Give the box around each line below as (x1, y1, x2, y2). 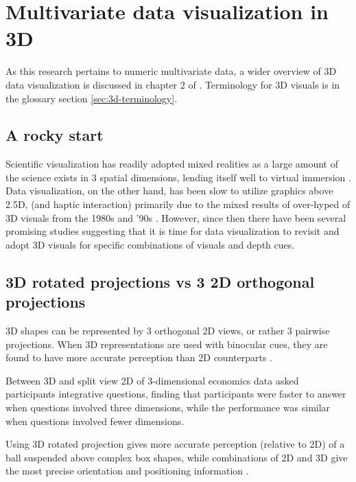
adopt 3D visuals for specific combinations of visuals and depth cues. (5, 237, 295, 251)
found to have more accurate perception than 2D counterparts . (5, 350, 272, 365)
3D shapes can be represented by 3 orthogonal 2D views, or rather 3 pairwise (5, 323, 330, 338)
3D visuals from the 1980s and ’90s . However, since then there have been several (5, 210, 346, 225)
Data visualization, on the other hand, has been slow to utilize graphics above (5, 183, 333, 198)
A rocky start (5, 124, 104, 146)
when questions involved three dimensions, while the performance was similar (5, 400, 331, 415)
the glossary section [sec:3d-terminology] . (5, 91, 178, 105)
